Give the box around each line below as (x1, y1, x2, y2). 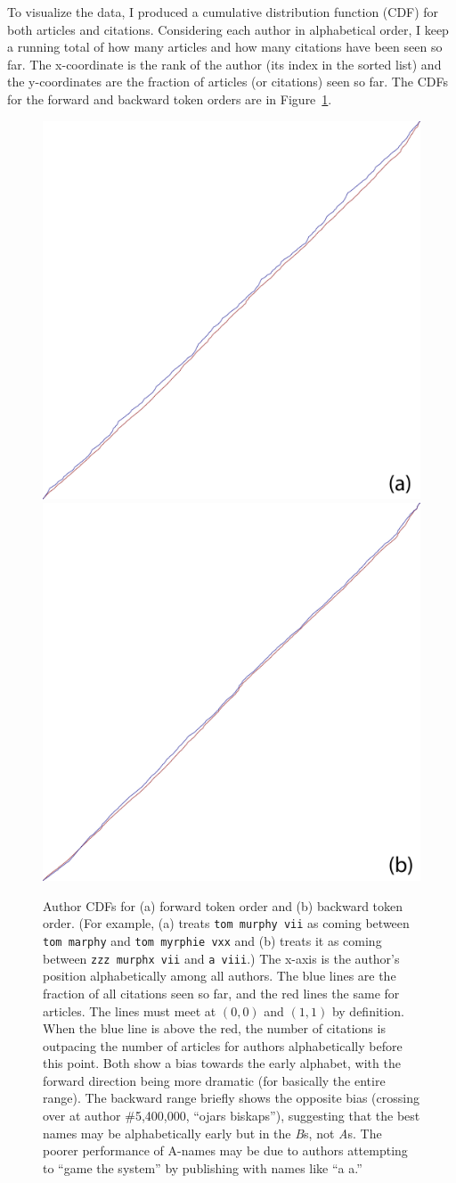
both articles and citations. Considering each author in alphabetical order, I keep (7, 20, 449, 38)
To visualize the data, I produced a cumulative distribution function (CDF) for (7, 3, 439, 21)
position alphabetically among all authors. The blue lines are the (43, 966, 396, 985)
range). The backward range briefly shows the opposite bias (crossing (43, 1089, 419, 1107)
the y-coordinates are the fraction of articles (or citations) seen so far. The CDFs (7, 72, 448, 91)
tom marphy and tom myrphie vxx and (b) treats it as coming (43, 932, 382, 949)
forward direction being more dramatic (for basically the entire (43, 1071, 386, 1089)
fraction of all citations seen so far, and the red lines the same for (43, 983, 400, 1002)
